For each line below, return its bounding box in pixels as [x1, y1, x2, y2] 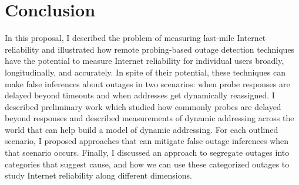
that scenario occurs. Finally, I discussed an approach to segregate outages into [5, 146, 290, 159]
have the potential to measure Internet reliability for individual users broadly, [5, 54, 284, 67]
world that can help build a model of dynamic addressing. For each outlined [5, 123, 278, 135]
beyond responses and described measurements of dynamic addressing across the [5, 112, 294, 124]
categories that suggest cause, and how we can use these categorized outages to [5, 157, 290, 170]
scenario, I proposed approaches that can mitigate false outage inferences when [5, 135, 289, 147]
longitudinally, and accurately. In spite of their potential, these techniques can [5, 66, 285, 78]
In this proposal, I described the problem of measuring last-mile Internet [5, 32, 266, 44]
